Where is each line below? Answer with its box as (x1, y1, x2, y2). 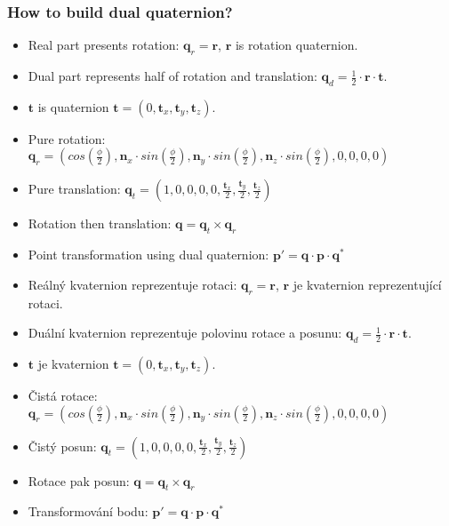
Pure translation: (28, 179, 121, 198)
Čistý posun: (28, 436, 97, 455)
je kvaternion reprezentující (293, 275, 442, 293)
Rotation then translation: (28, 214, 172, 233)
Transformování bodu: (28, 502, 148, 521)
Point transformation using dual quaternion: (28, 245, 269, 264)
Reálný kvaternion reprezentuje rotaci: (28, 275, 237, 293)
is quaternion (37, 97, 109, 116)
